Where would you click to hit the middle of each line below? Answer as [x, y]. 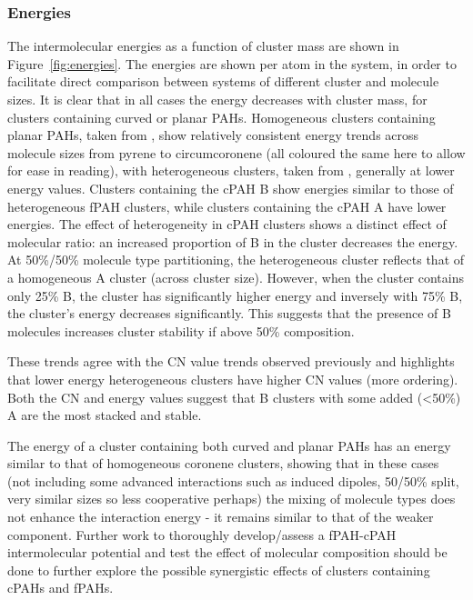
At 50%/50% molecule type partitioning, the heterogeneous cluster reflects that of [236, 260]
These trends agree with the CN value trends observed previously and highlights [231, 361]
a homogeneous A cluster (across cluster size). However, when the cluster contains [236, 277]
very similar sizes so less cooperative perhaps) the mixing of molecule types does [231, 499]
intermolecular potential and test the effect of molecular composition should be [227, 552]
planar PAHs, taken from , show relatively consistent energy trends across [213, 135]
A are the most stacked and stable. [105, 415]
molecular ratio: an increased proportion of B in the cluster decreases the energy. [233, 241]
